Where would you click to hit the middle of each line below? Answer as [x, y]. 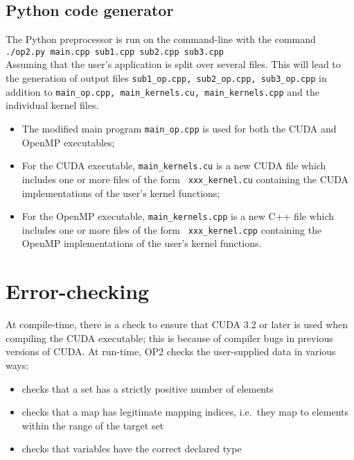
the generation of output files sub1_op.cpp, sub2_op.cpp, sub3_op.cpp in [166, 78]
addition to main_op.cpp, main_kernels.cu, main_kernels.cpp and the [163, 91]
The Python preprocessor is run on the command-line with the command [161, 39]
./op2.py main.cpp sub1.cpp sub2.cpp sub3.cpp [115, 52]
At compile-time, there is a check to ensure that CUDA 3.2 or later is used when [177, 324]
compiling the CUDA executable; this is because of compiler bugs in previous [169, 338]
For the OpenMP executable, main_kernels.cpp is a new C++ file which [178, 216]
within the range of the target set [93, 425]
